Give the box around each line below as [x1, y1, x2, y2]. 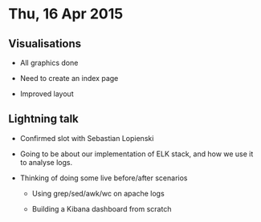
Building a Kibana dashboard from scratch [31, 204, 172, 213]
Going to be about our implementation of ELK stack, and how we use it [19, 149, 254, 159]
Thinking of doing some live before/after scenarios [19, 173, 188, 183]
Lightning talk [8, 112, 79, 126]
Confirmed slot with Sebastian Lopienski [19, 133, 154, 143]
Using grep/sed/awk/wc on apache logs [31, 188, 165, 198]
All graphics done [19, 58, 79, 67]
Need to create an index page [19, 74, 119, 83]
